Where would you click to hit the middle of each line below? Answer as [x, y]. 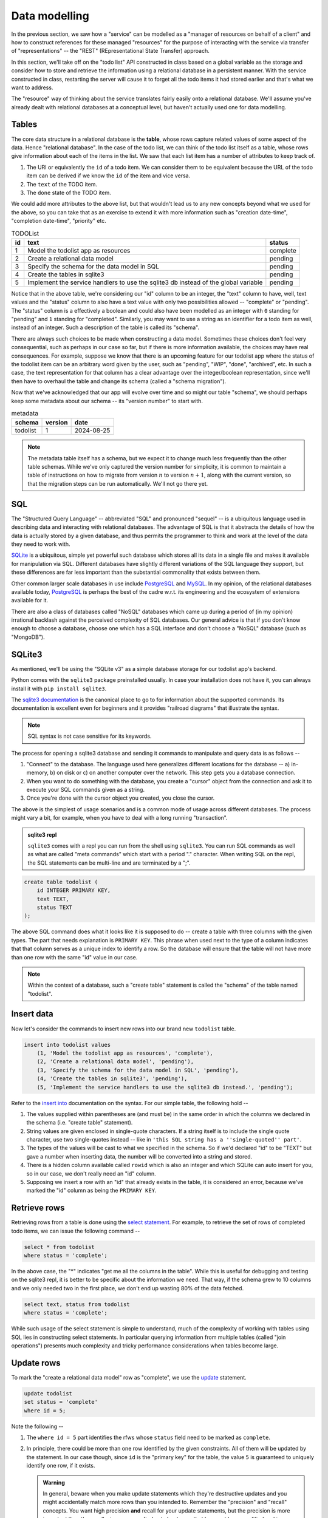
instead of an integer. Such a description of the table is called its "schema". [105, 327]
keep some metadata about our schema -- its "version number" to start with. [107, 401]
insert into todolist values [67, 1045]
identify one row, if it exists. [61, 1466]
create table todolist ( [61, 882]
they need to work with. [41, 544]
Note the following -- [37, 1426]
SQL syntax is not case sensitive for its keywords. [90, 736]
